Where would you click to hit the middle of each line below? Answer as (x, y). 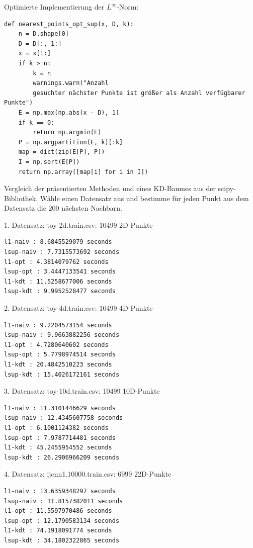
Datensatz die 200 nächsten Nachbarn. (63, 208)
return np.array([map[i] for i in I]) (83, 172)
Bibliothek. (21, 198)
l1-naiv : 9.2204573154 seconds (58, 325)
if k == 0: (36, 122)
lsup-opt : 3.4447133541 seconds (60, 272)
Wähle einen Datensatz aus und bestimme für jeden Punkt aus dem (144, 198)
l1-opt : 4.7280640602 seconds (56, 345)
